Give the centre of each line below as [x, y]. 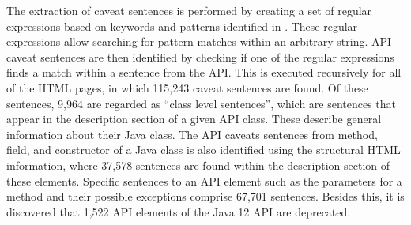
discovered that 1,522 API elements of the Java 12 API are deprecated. [179, 211]
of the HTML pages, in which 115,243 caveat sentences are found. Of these [187, 87]
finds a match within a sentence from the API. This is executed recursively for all [204, 72]
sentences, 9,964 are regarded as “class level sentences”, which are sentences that [202, 103]
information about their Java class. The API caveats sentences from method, [192, 134]
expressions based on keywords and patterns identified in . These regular [182, 26]
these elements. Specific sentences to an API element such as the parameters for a [204, 180]
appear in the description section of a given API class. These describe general [194, 119]
